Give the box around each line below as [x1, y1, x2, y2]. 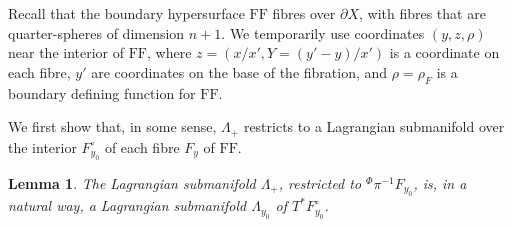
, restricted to [278, 173, 362, 194]
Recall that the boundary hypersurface [8, 3, 245, 23]
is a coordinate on [389, 42, 500, 63]
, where [147, 42, 192, 63]
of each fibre [104, 136, 180, 157]
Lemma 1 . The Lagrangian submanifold [8, 173, 256, 194]
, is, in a [413, 173, 467, 194]
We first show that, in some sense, [8, 116, 217, 137]
